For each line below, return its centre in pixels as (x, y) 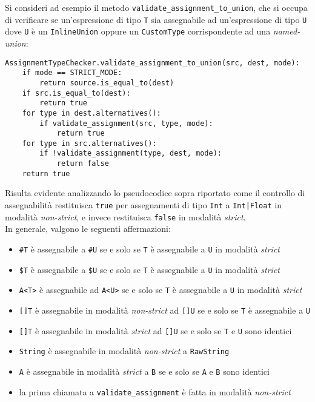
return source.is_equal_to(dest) (107, 83)
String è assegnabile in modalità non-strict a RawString (124, 351)
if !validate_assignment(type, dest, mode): (131, 153)
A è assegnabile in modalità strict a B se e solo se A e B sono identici (144, 371)
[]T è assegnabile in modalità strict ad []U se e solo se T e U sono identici (155, 330)
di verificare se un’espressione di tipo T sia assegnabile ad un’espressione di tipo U (156, 19)
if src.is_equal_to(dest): (76, 93)
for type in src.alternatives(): (89, 143)
